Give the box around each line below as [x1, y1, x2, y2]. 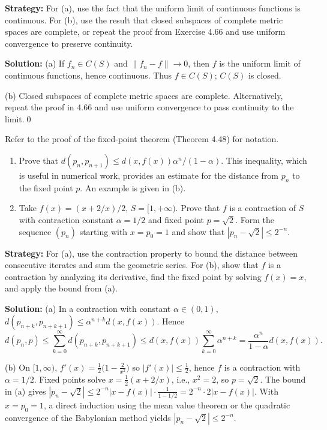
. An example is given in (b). [80, 181, 186, 194]
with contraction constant [19, 213, 114, 225]
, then [188, 57, 210, 70]
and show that [172, 225, 225, 237]
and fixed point [148, 213, 204, 225]
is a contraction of [229, 202, 296, 214]
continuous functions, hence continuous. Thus [5, 68, 172, 81]
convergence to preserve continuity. [5, 37, 133, 49]
